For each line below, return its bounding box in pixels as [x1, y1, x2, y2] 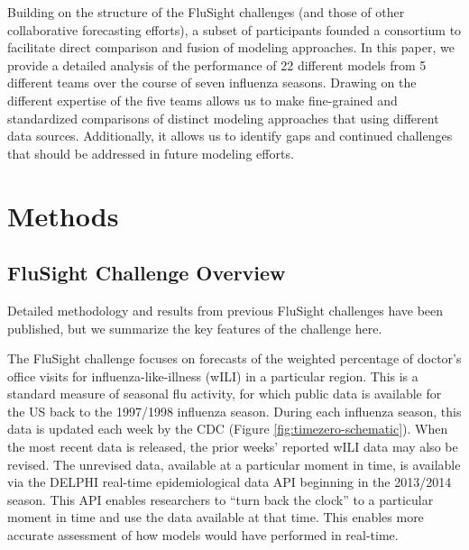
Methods [7, 197, 119, 234]
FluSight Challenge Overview [7, 259, 286, 287]
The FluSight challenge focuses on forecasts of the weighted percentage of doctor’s [7, 349, 462, 368]
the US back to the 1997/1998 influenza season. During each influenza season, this [7, 401, 462, 420]
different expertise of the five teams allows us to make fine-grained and [7, 90, 398, 109]
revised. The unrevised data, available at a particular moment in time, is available [7, 454, 461, 473]
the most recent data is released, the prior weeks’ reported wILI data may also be [7, 437, 458, 456]
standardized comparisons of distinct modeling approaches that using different [7, 108, 439, 127]
